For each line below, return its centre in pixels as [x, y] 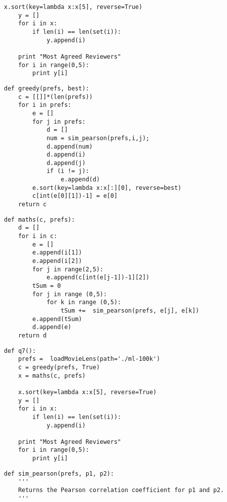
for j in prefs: [59, 122]
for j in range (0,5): [70, 294]
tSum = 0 [47, 286]
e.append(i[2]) [57, 261]
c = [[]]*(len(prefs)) [55, 97]
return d [32, 335]
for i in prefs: [45, 105]
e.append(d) [80, 180]
